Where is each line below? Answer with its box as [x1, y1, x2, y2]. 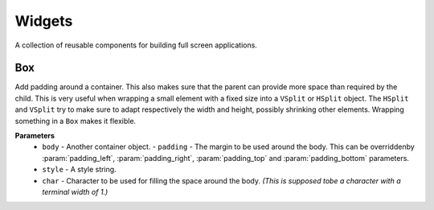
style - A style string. [42, 165, 117, 175]
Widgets [14, 12, 73, 30]
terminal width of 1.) [42, 187, 108, 196]
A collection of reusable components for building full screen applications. [14, 40, 257, 50]
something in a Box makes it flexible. [14, 116, 137, 126]
